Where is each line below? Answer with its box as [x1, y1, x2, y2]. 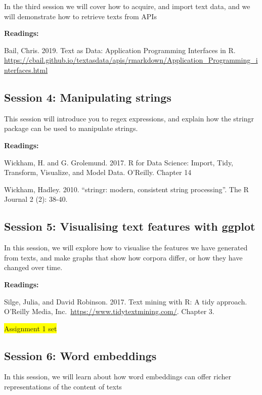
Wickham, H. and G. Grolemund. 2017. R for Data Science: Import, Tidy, [4, 157, 234, 167]
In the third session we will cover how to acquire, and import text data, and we [4, 1, 250, 11]
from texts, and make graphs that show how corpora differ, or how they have [4, 252, 243, 262]
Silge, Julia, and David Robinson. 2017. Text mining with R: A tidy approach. [4, 296, 247, 306]
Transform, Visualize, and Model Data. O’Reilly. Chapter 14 [4, 167, 192, 178]
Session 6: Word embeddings [4, 347, 157, 363]
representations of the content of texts [4, 381, 122, 392]
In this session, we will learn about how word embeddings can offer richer [4, 371, 231, 382]
